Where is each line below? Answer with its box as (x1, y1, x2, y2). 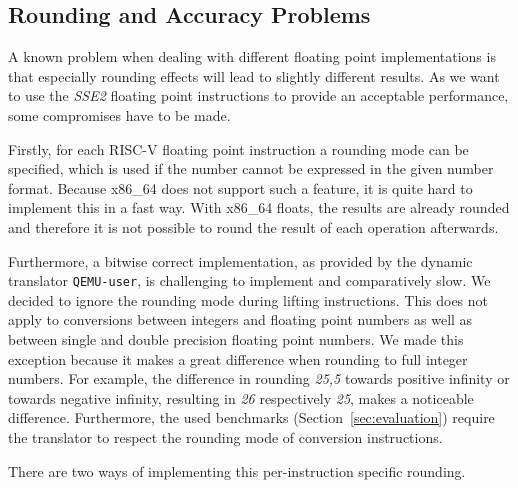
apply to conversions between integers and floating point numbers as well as (8, 309, 473, 330)
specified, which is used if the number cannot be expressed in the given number (8, 158, 494, 179)
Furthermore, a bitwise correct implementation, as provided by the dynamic (8, 250, 473, 271)
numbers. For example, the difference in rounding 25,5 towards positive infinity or (8, 368, 510, 389)
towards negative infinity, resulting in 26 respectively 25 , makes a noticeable (8, 387, 474, 408)
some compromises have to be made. (8, 104, 231, 125)
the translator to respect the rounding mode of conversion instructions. (8, 426, 443, 447)
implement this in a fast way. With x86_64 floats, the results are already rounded (8, 197, 510, 218)
